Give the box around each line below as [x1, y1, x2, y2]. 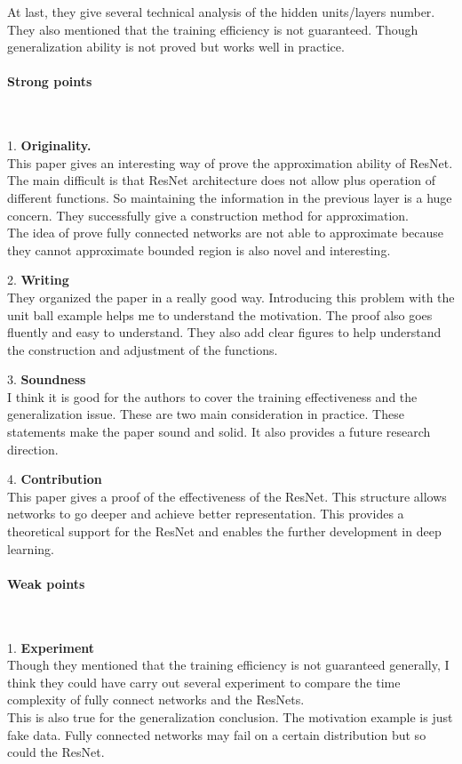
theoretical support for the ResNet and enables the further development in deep [7, 522, 442, 541]
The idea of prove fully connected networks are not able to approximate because [7, 223, 444, 242]
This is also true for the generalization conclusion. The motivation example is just [7, 708, 453, 726]
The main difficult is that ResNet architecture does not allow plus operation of [7, 171, 436, 189]
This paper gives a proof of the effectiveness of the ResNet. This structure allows [7, 487, 447, 505]
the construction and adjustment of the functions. [7, 340, 278, 358]
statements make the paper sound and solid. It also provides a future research [7, 422, 431, 441]
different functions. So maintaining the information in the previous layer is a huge [7, 188, 452, 206]
